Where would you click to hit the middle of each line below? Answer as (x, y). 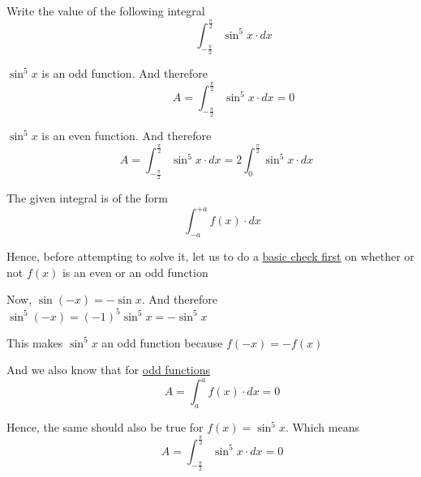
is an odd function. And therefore (125, 73)
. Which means (322, 427)
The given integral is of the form (87, 198)
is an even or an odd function (135, 272)
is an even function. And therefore (127, 136)
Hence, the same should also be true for (105, 427)
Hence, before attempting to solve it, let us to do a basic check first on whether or (210, 256)
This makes (35, 342)
